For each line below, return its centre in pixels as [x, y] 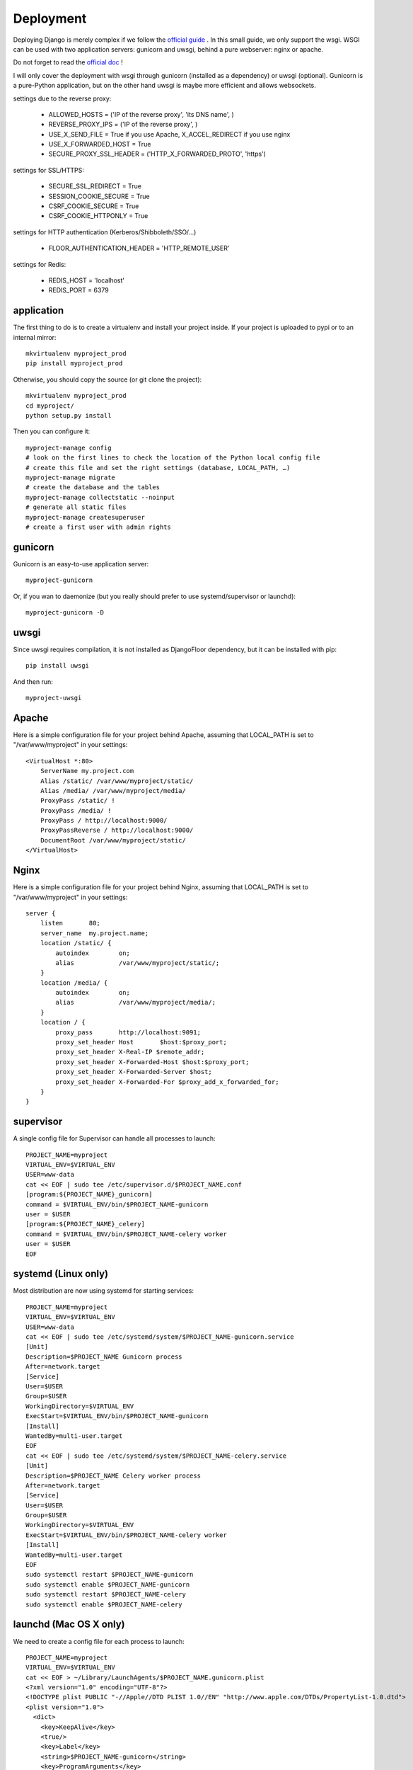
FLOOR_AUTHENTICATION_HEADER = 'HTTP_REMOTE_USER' [139, 249]
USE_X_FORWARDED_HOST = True [100, 144]
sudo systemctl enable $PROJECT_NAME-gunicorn [108, 1585]
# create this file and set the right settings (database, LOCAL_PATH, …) [158, 468]
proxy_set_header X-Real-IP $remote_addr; [130, 1052]
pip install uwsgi [58, 666]
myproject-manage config [69, 447]
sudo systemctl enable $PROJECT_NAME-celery [104, 1604]
